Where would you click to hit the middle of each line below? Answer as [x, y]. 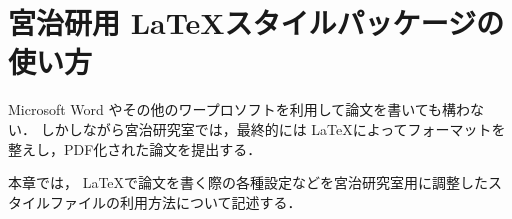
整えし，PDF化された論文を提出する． [135, 148]
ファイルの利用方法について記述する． [175, 201]
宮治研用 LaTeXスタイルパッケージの [256, 22]
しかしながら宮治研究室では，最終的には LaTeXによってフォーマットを [273, 128]
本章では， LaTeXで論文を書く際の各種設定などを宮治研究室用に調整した [248, 182]
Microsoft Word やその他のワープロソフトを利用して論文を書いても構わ [239, 109]
